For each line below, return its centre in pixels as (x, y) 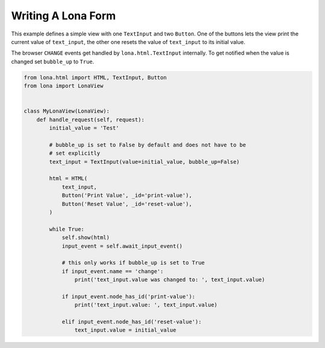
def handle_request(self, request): (90, 120)
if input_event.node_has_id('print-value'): (128, 296)
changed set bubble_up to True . (53, 61)
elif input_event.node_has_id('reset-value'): (132, 322)
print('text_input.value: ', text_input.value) (146, 305)
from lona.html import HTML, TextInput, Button (95, 77)
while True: (67, 229)
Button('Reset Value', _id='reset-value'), (127, 204)
